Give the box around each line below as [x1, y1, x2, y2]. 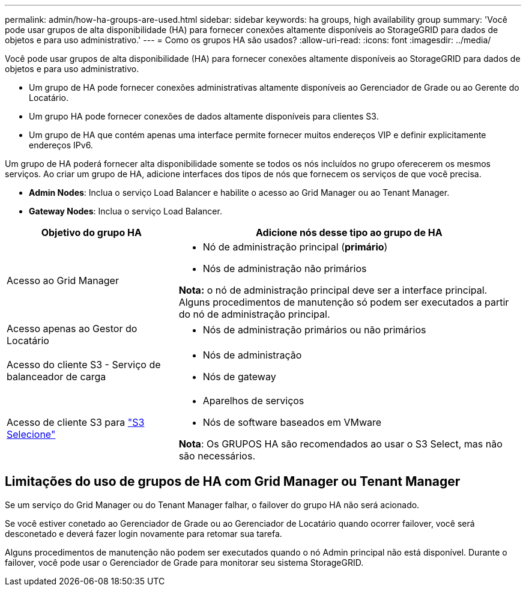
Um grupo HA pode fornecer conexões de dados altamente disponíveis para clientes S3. [29, 111, 379, 121]
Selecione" [7, 428, 56, 440]
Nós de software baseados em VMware [202, 416, 382, 428]
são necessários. [178, 450, 256, 462]
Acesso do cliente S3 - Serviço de [7, 359, 161, 371]
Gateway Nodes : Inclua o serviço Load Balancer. [29, 206, 222, 216]
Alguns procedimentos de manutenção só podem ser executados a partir [178, 296, 509, 308]
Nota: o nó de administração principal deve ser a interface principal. [178, 284, 488, 296]
